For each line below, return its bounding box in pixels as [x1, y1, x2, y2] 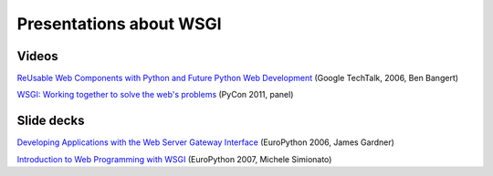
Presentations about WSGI [16, 14, 223, 34]
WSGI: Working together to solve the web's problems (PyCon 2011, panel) [16, 89, 294, 100]
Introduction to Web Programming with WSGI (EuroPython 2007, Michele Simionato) [16, 153, 332, 164]
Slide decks [16, 113, 85, 129]
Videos [16, 48, 58, 64]
